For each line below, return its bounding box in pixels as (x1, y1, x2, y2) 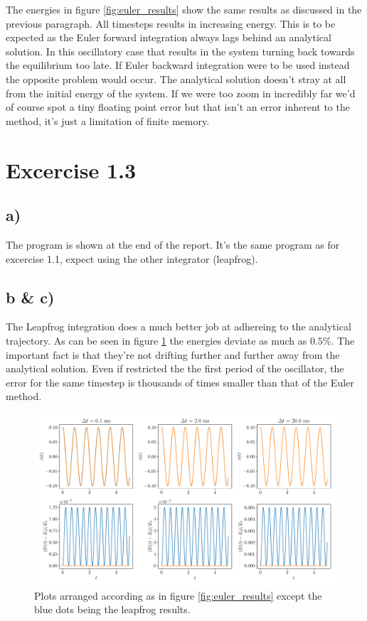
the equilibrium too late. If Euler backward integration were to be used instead (6, 58, 350, 72)
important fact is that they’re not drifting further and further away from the (6, 347, 340, 362)
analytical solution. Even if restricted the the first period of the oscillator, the (6, 361, 344, 376)
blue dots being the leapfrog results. (34, 602, 191, 617)
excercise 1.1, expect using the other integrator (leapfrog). (6, 251, 258, 266)
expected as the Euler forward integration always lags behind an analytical (6, 30, 331, 45)
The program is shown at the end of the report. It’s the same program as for (6, 237, 340, 252)
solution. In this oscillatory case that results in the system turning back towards (6, 43, 355, 58)
